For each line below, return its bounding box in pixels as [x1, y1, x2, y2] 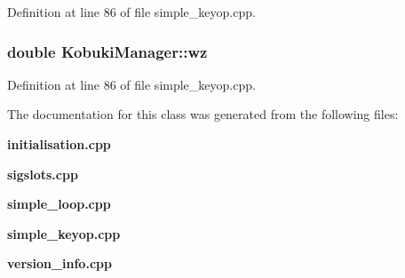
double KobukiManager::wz [7, 40, 208, 62]
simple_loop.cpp [7, 195, 111, 213]
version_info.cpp [7, 254, 112, 273]
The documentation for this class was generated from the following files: [7, 105, 399, 123]
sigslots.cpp [7, 164, 78, 183]
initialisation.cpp [7, 135, 111, 153]
